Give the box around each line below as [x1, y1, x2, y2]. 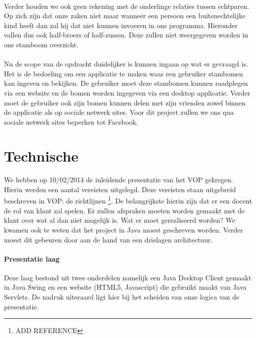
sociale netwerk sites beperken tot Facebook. [4, 116, 138, 127]
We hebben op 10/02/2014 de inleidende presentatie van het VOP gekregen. [4, 174, 233, 185]
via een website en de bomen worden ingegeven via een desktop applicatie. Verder [4, 87, 251, 98]
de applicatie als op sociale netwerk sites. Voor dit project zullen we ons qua [4, 107, 234, 117]
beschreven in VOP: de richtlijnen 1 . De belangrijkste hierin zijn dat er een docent [4, 194, 252, 206]
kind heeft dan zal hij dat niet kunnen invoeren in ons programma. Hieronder [4, 20, 238, 30]
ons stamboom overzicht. [4, 39, 79, 49]
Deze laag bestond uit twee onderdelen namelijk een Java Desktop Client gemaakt [4, 272, 252, 282]
